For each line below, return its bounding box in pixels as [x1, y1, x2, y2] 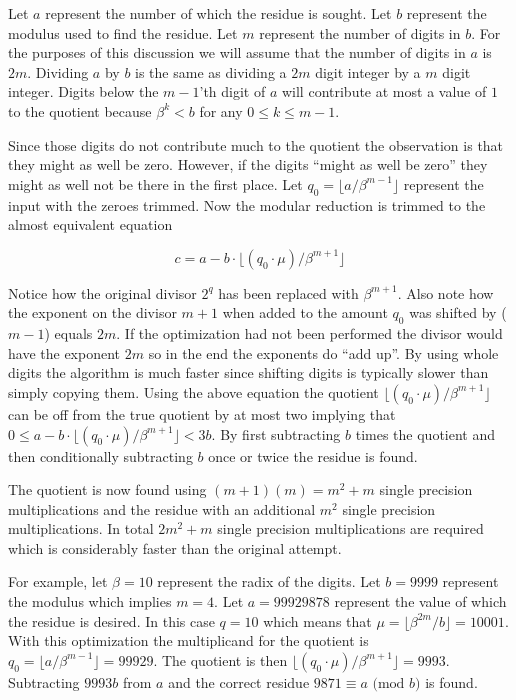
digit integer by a [315, 61, 421, 82]
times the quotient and [355, 423, 496, 444]
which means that [263, 610, 372, 631]
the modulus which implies [8, 591, 172, 612]
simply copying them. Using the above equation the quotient [8, 381, 379, 402]
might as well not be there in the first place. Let [8, 173, 303, 194]
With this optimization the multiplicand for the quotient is [8, 630, 369, 651]
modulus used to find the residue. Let [8, 22, 238, 43]
